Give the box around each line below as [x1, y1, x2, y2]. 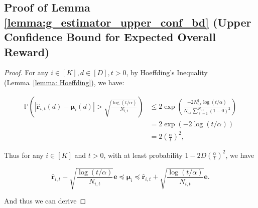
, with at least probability [103, 149, 183, 160]
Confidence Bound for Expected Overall [4, 29, 216, 45]
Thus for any [4, 149, 44, 160]
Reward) [4, 44, 50, 59]
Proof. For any [4, 67, 49, 78]
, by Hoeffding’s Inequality [126, 67, 208, 78]
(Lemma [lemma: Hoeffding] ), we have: [4, 77, 124, 87]
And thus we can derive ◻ [4, 195, 86, 206]
